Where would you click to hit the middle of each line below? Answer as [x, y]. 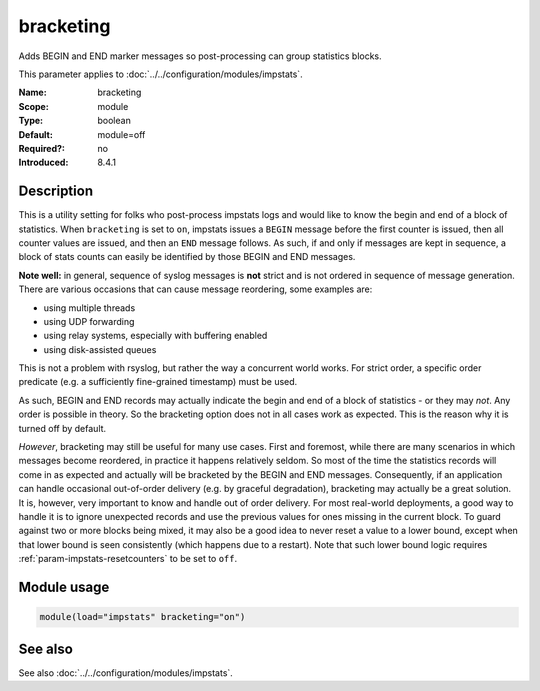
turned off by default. [62, 428]
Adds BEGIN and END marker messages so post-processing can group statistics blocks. [200, 56]
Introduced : [43, 162]
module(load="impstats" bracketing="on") [142, 617]
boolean [114, 121]
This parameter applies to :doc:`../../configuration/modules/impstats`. [161, 74]
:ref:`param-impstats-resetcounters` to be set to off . [128, 559]
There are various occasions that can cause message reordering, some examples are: [195, 289]
